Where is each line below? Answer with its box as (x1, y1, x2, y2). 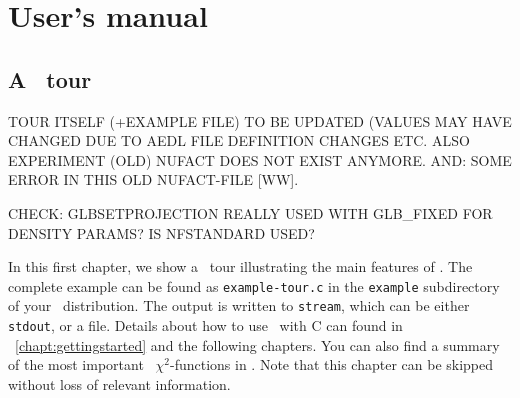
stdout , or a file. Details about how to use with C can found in (8, 315, 403, 336)
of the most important (8, 354, 144, 375)
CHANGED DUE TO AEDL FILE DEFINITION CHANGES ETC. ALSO (8, 130, 470, 151)
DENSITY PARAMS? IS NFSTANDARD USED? (8, 222, 315, 243)
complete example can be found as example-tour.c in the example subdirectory (8, 275, 500, 296)
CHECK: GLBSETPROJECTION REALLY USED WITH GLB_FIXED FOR (8, 202, 493, 223)
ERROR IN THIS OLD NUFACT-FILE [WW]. (8, 169, 299, 190)
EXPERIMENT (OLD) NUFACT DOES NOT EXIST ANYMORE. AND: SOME (8, 149, 512, 170)
